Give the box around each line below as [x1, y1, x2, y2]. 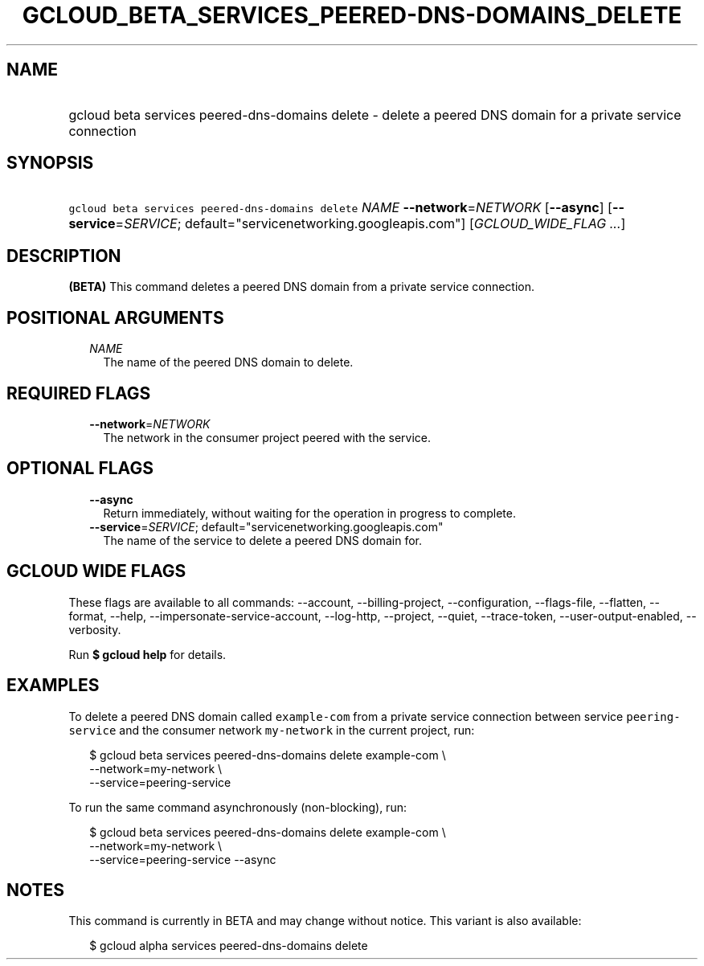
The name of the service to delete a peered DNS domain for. [103, 533, 423, 547]
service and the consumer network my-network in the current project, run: [68, 722, 475, 737]
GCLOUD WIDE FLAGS [6, 561, 186, 582]
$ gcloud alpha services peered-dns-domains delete [89, 939, 368, 953]
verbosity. [68, 622, 121, 636]
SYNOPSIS [6, 153, 94, 174]
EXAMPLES [6, 675, 100, 696]
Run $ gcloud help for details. [68, 647, 227, 661]
